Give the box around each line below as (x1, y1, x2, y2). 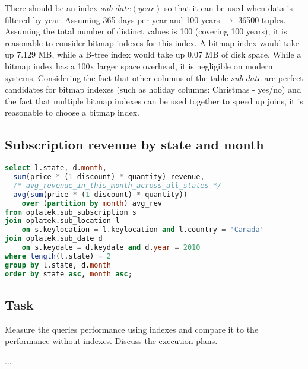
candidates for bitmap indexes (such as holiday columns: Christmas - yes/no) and (5, 83, 301, 96)
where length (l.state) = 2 (5, 252, 112, 260)
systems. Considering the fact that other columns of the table (5, 71, 228, 84)
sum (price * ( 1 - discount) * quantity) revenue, (13, 173, 205, 182)
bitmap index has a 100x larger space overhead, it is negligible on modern (5, 59, 273, 72)
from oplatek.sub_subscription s (5, 208, 136, 217)
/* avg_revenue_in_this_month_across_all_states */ (13, 181, 222, 190)
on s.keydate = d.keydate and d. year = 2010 (21, 243, 201, 252)
